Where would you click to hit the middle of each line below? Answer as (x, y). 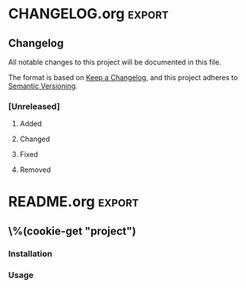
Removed (35, 170)
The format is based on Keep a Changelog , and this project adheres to (123, 77)
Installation (31, 253)
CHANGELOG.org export (88, 14)
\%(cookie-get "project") (72, 231)
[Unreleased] (34, 106)
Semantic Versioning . (43, 86)
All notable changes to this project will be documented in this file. (115, 62)
